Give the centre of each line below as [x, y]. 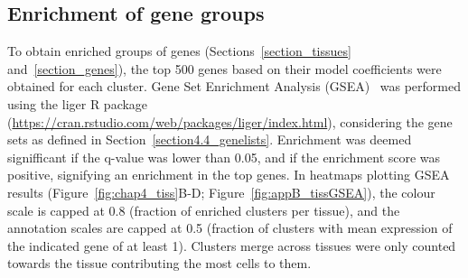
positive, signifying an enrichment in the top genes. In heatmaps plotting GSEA [229, 175]
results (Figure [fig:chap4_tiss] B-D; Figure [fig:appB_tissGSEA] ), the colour [221, 192]
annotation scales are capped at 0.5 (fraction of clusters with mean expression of [230, 228]
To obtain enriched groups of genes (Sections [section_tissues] [179, 51]
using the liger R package [78, 103]
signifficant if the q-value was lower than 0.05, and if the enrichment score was [224, 157]
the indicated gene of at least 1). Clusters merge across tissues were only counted [232, 245]
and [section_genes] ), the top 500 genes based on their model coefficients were [225, 68]
